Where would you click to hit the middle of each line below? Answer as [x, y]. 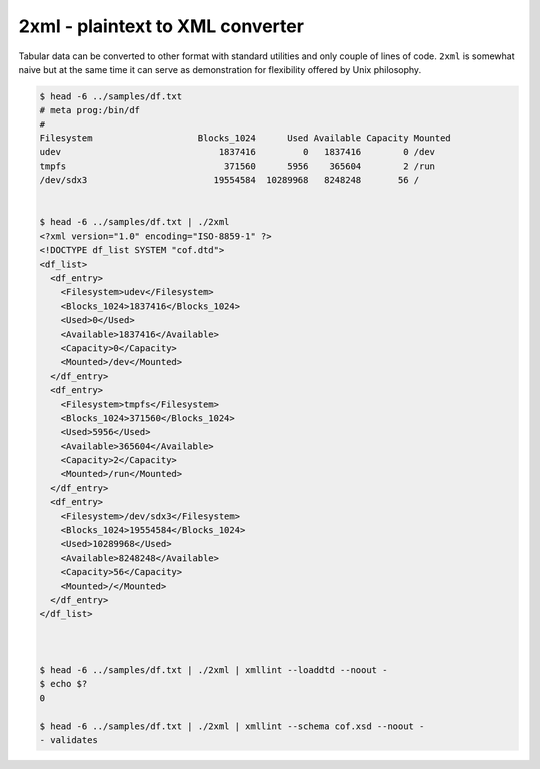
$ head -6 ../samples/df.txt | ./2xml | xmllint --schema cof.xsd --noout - [232, 726]
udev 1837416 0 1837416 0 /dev [237, 152]
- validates [69, 739]
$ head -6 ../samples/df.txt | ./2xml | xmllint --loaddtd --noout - [213, 669]
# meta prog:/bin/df [89, 110]
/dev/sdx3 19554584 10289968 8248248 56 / [229, 180]
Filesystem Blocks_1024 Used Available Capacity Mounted [245, 138]
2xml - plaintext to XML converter [161, 26]
